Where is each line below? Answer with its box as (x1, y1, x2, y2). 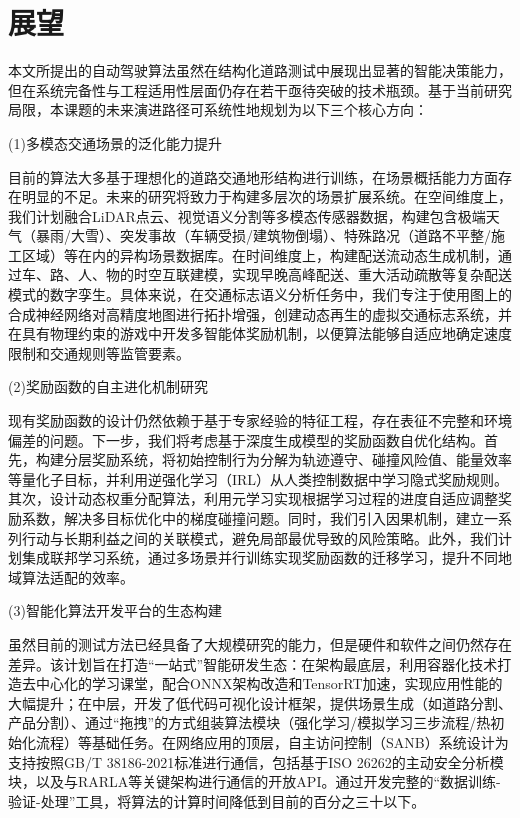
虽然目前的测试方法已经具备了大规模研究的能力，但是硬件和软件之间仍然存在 (8, 633, 512, 654)
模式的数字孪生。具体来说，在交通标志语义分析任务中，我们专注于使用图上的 (8, 284, 512, 305)
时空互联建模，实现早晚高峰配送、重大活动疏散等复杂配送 (133, 264, 512, 285)
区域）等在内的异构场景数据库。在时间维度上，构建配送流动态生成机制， (21, 244, 498, 265)
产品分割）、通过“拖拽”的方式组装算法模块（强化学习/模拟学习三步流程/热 (8, 712, 491, 733)
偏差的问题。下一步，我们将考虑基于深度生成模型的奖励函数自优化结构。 (8, 429, 484, 450)
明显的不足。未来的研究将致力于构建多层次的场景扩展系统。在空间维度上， (21, 186, 512, 207)
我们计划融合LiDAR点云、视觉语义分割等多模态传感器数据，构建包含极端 (8, 205, 486, 226)
